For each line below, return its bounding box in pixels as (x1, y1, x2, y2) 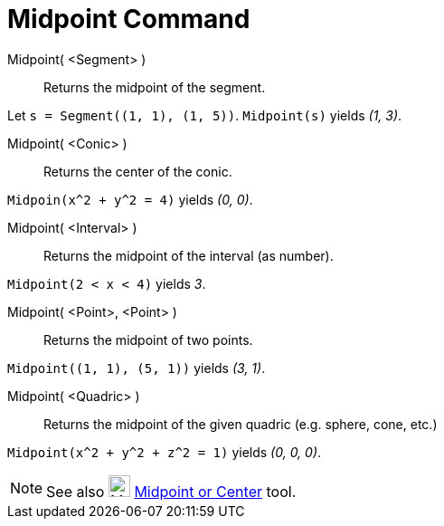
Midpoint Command (7, 4, 250, 34)
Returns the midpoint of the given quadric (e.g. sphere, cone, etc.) (43, 416, 438, 432)
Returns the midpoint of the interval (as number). (43, 247, 334, 263)
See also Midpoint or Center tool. (46, 482, 297, 501)
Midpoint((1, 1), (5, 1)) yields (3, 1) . (7, 359, 266, 376)
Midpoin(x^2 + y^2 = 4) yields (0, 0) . (7, 191, 253, 207)
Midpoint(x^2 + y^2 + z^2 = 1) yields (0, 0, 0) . (7, 444, 322, 460)
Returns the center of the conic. (43, 163, 232, 179)
